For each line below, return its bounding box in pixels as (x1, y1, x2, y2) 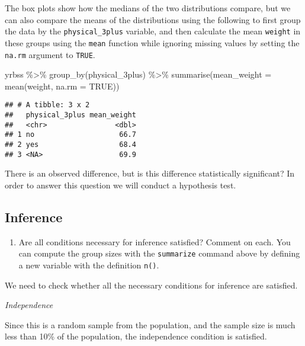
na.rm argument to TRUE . (5, 48, 95, 60)
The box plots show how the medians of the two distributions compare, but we (5, 2, 291, 14)
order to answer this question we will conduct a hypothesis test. (5, 178, 236, 191)
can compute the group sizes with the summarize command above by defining (18, 247, 300, 259)
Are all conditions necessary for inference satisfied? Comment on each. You (18, 235, 291, 248)
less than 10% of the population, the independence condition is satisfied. (5, 330, 267, 342)
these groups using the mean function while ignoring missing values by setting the (5, 36, 300, 49)
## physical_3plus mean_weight (5, 111, 136, 119)
